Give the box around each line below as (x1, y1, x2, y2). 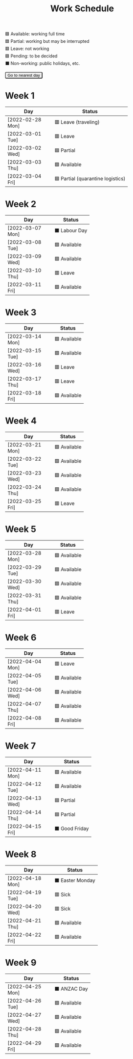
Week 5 (5, 524, 37, 535)
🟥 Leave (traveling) (54, 118, 100, 125)
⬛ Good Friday (54, 825, 89, 832)
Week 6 (5, 632, 37, 643)
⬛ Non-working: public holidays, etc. (5, 60, 80, 66)
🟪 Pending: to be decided (5, 53, 58, 59)
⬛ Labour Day (54, 227, 88, 234)
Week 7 (5, 740, 36, 752)
